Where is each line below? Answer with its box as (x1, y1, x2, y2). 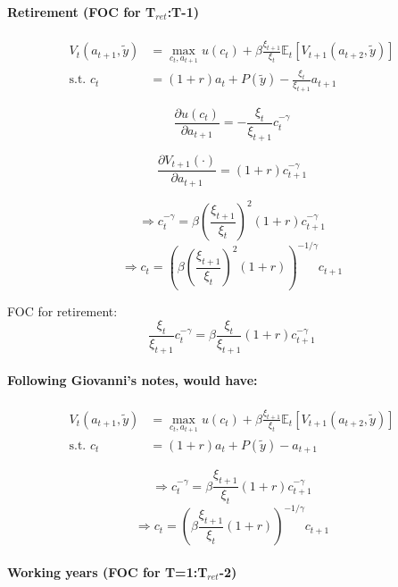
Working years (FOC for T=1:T (7, 563, 208, 582)
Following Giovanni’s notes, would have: (7, 371, 258, 390)
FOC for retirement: (7, 301, 118, 320)
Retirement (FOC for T (7, 2, 156, 21)
